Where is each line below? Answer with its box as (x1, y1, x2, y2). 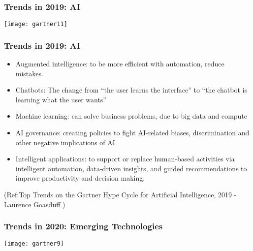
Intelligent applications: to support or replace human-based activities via (15, 154, 235, 164)
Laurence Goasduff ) (4, 199, 65, 209)
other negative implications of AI (15, 137, 115, 147)
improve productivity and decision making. (15, 173, 145, 183)
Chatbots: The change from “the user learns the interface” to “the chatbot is (15, 85, 247, 95)
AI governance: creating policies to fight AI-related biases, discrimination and (15, 127, 250, 138)
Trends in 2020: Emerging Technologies (4, 220, 163, 232)
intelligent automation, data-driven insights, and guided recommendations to (15, 163, 247, 173)
